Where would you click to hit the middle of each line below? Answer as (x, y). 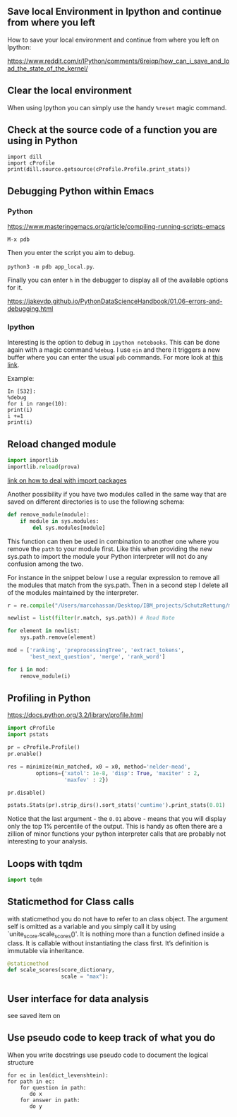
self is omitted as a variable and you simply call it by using (92, 926)
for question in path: (53, 1087)
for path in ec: (31, 1081)
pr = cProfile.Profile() (44, 747)
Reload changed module (62, 444)
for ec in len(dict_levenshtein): (58, 1075)
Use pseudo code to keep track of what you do (111, 1038)
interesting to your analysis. (48, 841)
